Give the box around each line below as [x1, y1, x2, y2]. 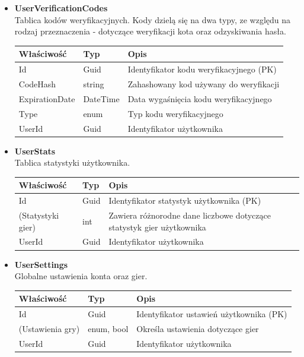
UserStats [14, 144, 56, 157]
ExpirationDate [18, 92, 75, 105]
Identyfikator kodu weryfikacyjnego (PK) [127, 63, 277, 75]
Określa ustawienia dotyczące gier [136, 322, 259, 334]
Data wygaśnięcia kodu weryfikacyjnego [127, 92, 272, 105]
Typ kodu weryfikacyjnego [127, 107, 223, 119]
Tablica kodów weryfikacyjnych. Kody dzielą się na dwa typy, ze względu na [14, 13, 291, 26]
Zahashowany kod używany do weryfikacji [127, 77, 280, 90]
